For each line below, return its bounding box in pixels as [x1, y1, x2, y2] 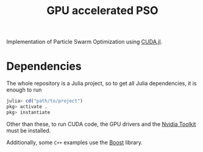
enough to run [6, 86, 42, 93]
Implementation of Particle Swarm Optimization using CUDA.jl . [6, 38, 163, 46]
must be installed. [6, 126, 51, 134]
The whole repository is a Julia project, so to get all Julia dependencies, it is [6, 80, 197, 87]
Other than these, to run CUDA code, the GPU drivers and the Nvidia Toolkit [6, 120, 196, 128]
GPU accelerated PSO [46, 4, 158, 18]
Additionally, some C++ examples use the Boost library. [6, 139, 143, 146]
